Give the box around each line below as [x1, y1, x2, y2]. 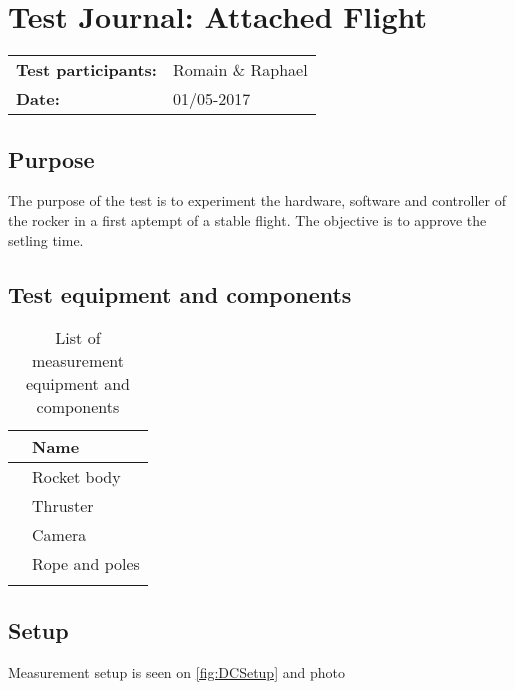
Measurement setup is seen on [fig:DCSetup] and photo [8, 661, 345, 682]
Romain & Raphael [172, 58, 308, 82]
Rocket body [32, 465, 121, 489]
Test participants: [16, 58, 157, 82]
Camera [32, 523, 87, 547]
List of [55, 326, 101, 350]
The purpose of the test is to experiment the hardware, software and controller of [8, 190, 506, 211]
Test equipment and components [8, 278, 352, 309]
